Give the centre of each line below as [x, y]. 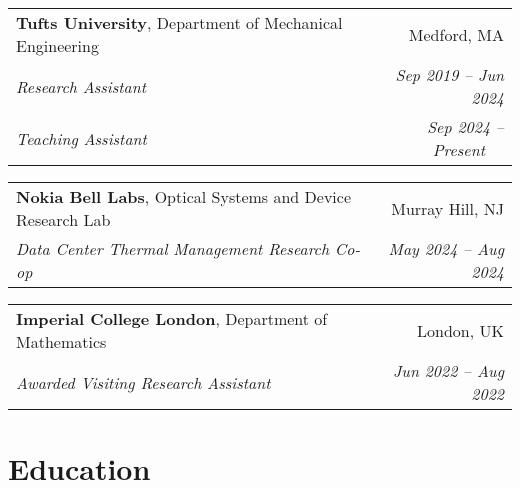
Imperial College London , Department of [172, 318]
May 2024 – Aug [446, 248]
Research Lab [63, 219]
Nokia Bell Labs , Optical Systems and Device [184, 196]
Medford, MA [456, 34]
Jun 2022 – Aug [448, 370]
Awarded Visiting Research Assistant [143, 382]
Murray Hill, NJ [447, 208]
